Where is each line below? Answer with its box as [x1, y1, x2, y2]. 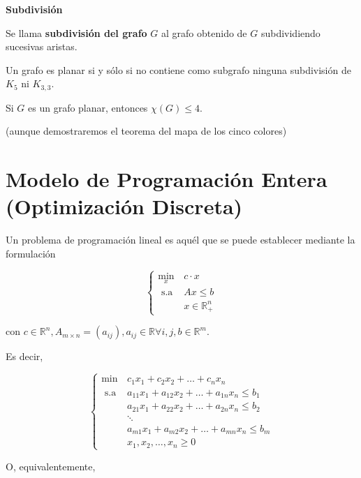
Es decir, [6, 349, 43, 364]
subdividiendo [260, 25, 321, 40]
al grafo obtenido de [161, 25, 247, 40]
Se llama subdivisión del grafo [6, 25, 147, 40]
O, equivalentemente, [6, 458, 96, 473]
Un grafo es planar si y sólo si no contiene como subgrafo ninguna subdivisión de [6, 62, 351, 77]
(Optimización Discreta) [6, 192, 243, 221]
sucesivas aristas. [6, 39, 78, 54]
